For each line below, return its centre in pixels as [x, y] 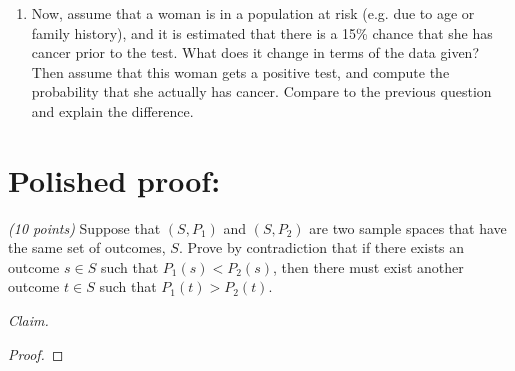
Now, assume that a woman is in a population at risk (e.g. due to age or [253, 13]
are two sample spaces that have [408, 227]
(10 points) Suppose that [84, 227]
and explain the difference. [112, 110]
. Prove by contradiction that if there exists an [321, 247]
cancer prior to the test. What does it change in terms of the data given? [255, 52]
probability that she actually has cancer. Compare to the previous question [261, 91]
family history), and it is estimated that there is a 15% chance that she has [262, 32]
